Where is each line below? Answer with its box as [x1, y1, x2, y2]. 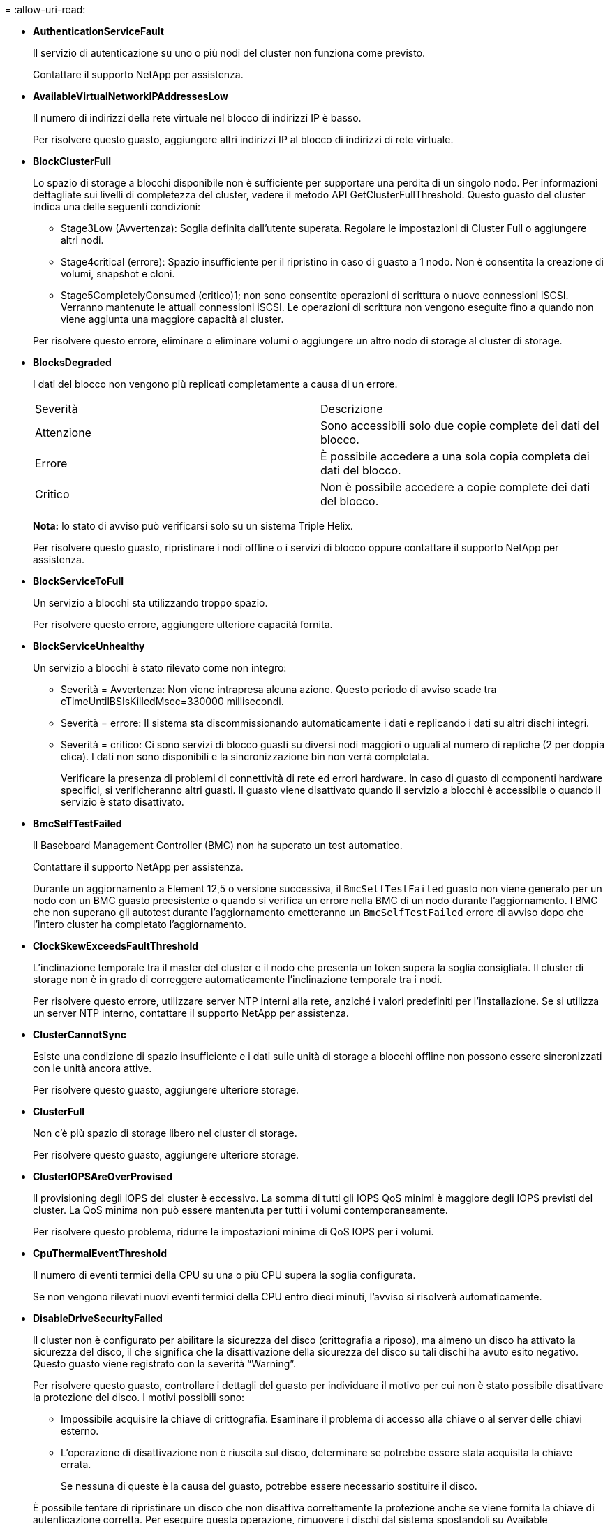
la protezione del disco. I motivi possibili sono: [33, 1391, 245, 1403]
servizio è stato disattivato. [61, 796, 184, 808]
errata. [61, 1458, 91, 1470]
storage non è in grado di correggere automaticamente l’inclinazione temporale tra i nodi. [33, 973, 442, 985]
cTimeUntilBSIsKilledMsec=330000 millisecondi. [61, 695, 284, 707]
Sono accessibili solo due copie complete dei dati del [320, 419, 600, 433]
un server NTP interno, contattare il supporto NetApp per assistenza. [33, 1007, 349, 1019]
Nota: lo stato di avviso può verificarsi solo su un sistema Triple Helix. [33, 520, 353, 532]
